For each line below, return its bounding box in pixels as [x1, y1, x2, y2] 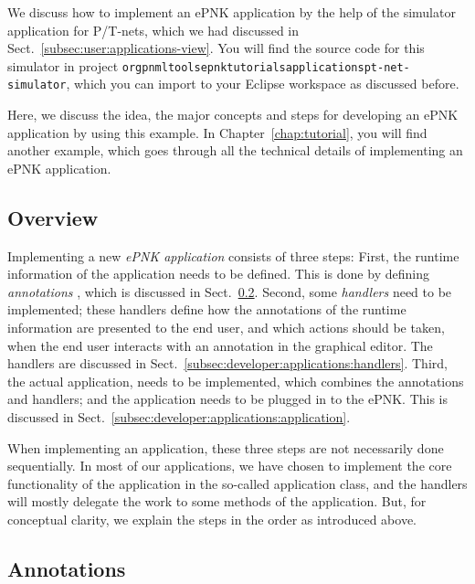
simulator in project [7, 56, 119, 75]
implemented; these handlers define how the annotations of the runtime [7, 300, 406, 319]
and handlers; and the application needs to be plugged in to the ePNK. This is [7, 389, 449, 409]
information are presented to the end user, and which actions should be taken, [7, 318, 445, 337]
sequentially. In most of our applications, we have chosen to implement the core [7, 456, 452, 475]
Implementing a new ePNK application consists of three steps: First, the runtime [7, 246, 459, 265]
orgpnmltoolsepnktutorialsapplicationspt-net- [121, 60, 410, 74]
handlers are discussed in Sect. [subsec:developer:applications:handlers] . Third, [7, 354, 448, 373]
